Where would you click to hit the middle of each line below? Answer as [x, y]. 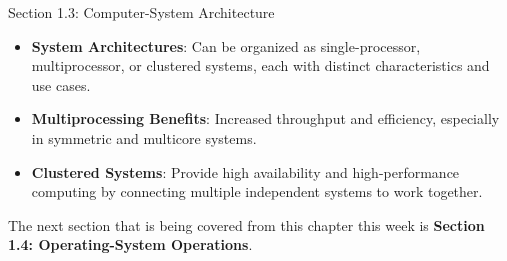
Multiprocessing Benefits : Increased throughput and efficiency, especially [265, 118]
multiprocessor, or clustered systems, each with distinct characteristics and [260, 65]
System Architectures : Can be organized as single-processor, [226, 45]
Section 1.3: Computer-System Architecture [141, 12]
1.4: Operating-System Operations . [130, 244]
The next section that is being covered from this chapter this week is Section [246, 224]
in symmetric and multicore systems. [144, 137]
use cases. [61, 84]
